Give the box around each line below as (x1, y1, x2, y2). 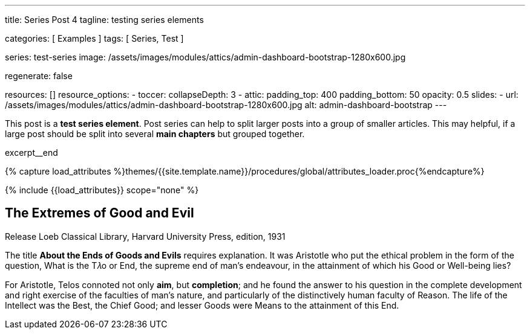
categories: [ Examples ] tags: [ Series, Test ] (5, 33, 184, 43)
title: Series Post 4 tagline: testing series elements (5, 14, 204, 25)
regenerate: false (5, 71, 73, 81)
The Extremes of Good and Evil (5, 205, 194, 221)
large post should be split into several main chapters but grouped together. (5, 129, 305, 139)
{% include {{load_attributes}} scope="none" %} (5, 185, 199, 195)
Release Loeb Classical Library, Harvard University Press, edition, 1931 (5, 231, 286, 242)
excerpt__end (5, 147, 58, 158)
